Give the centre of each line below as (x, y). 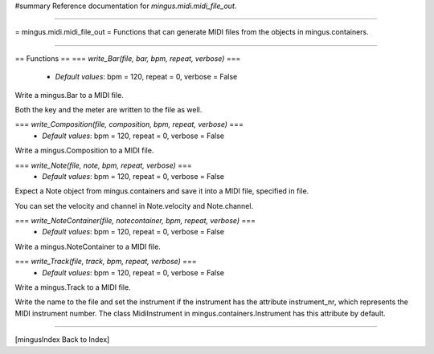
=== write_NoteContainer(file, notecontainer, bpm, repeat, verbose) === (135, 221)
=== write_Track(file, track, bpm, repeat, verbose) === (106, 262)
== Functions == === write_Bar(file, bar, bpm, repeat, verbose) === (128, 58)
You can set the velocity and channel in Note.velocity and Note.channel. (134, 205)
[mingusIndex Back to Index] (62, 340)
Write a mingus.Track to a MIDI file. (73, 287)
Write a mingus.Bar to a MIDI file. (69, 95)
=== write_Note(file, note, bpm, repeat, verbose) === (103, 165)
